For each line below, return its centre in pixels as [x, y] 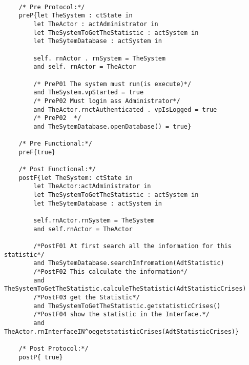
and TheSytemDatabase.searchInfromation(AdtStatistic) [129, 263]
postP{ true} [41, 357]
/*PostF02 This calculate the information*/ [110, 272]
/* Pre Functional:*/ [55, 144]
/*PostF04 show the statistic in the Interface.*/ [121, 315]
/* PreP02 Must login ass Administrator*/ [107, 101]
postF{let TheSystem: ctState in [76, 178]
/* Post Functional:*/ [57, 169]
